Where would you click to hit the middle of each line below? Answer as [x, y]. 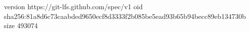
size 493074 [21, 25]
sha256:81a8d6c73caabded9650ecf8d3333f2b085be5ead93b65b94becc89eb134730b [125, 16]
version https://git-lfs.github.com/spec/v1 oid [73, 6]
